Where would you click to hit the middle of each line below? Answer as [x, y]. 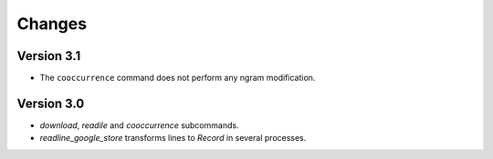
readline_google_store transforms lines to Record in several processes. [173, 138]
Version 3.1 [49, 56]
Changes [52, 24]
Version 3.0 [51, 103]
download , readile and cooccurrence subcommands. [139, 125]
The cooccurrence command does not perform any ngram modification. [178, 78]
